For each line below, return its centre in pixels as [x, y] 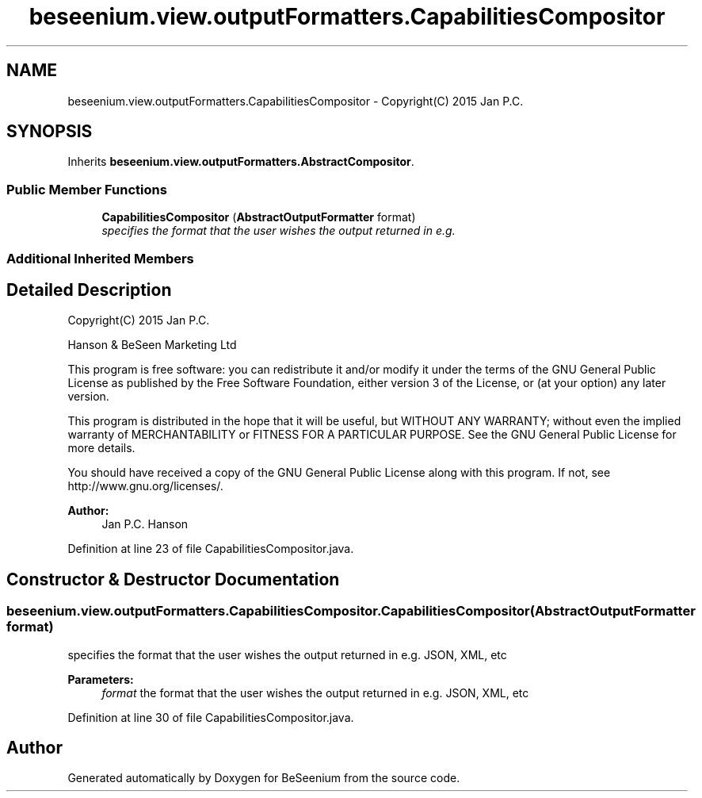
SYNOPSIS [50, 132]
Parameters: [101, 679]
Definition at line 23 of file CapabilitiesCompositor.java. [211, 549]
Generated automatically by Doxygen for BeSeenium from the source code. [264, 778]
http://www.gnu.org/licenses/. [145, 486]
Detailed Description [89, 290]
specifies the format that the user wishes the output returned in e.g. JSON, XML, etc [287, 654]
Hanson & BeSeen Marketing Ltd [152, 345]
